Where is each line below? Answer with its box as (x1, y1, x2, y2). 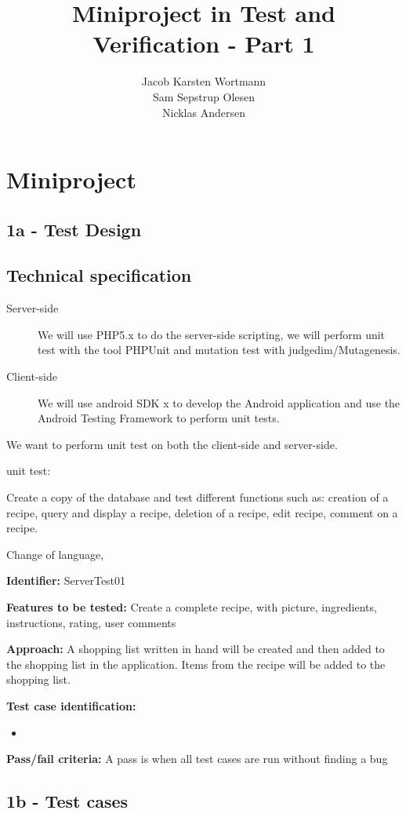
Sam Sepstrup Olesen (152, 88, 256, 104)
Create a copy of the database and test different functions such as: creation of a (6, 489, 389, 506)
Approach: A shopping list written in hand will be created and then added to (6, 641, 385, 657)
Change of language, (6, 546, 104, 562)
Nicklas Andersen (162, 104, 245, 120)
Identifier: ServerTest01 (6, 572, 126, 589)
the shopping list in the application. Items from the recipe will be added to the (6, 655, 386, 672)
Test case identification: (6, 697, 136, 714)
